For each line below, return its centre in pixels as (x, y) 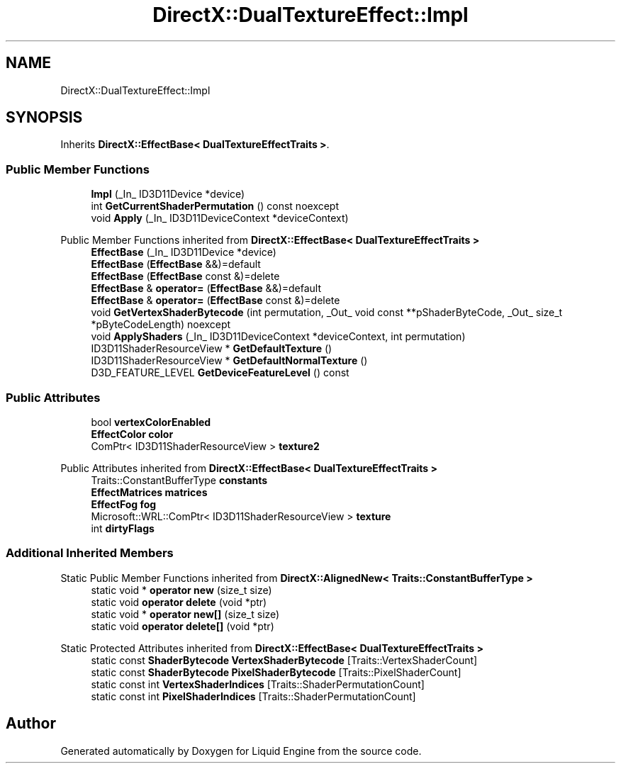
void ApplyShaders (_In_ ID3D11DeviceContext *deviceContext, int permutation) (278, 337)
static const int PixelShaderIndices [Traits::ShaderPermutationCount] (253, 696)
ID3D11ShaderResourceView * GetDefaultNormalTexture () (229, 361)
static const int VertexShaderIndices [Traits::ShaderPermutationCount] (258, 684)
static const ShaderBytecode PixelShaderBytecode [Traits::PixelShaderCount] (276, 672)
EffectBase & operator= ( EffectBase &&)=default (206, 288)
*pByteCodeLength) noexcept (161, 325)
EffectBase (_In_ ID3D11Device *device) (184, 252)
